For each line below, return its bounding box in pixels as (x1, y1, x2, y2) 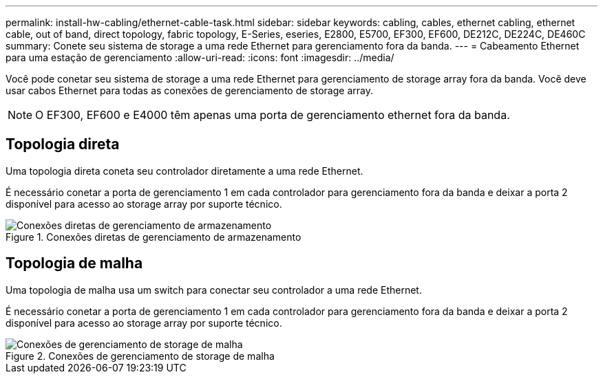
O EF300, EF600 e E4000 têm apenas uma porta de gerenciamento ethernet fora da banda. (35, 108, 510, 122)
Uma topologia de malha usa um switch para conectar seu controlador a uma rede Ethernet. (6, 283, 422, 296)
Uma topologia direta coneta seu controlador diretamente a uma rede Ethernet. (6, 164, 363, 177)
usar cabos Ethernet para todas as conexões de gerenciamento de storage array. (6, 85, 373, 96)
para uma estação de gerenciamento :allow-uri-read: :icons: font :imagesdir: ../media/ (6, 52, 394, 63)
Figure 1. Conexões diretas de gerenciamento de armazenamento (6, 230, 301, 243)
